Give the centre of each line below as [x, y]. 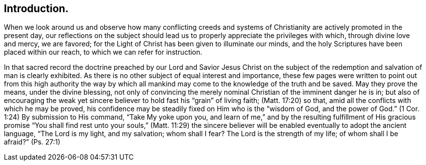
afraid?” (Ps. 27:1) [32, 142]
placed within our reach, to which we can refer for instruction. [103, 52]
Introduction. [36, 9]
